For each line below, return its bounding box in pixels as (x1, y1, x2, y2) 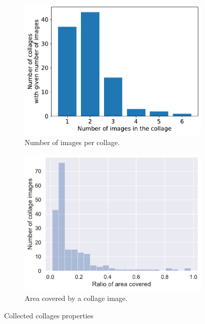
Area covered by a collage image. (25, 293, 128, 303)
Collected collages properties (4, 310, 94, 320)
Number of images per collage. (25, 136, 120, 147)
